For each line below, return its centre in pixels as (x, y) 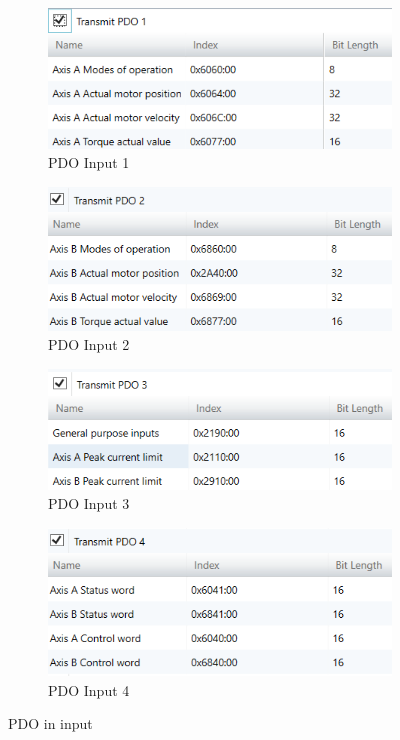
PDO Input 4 (89, 689)
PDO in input (50, 723)
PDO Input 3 (89, 503)
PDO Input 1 (89, 162)
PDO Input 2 (89, 344)
